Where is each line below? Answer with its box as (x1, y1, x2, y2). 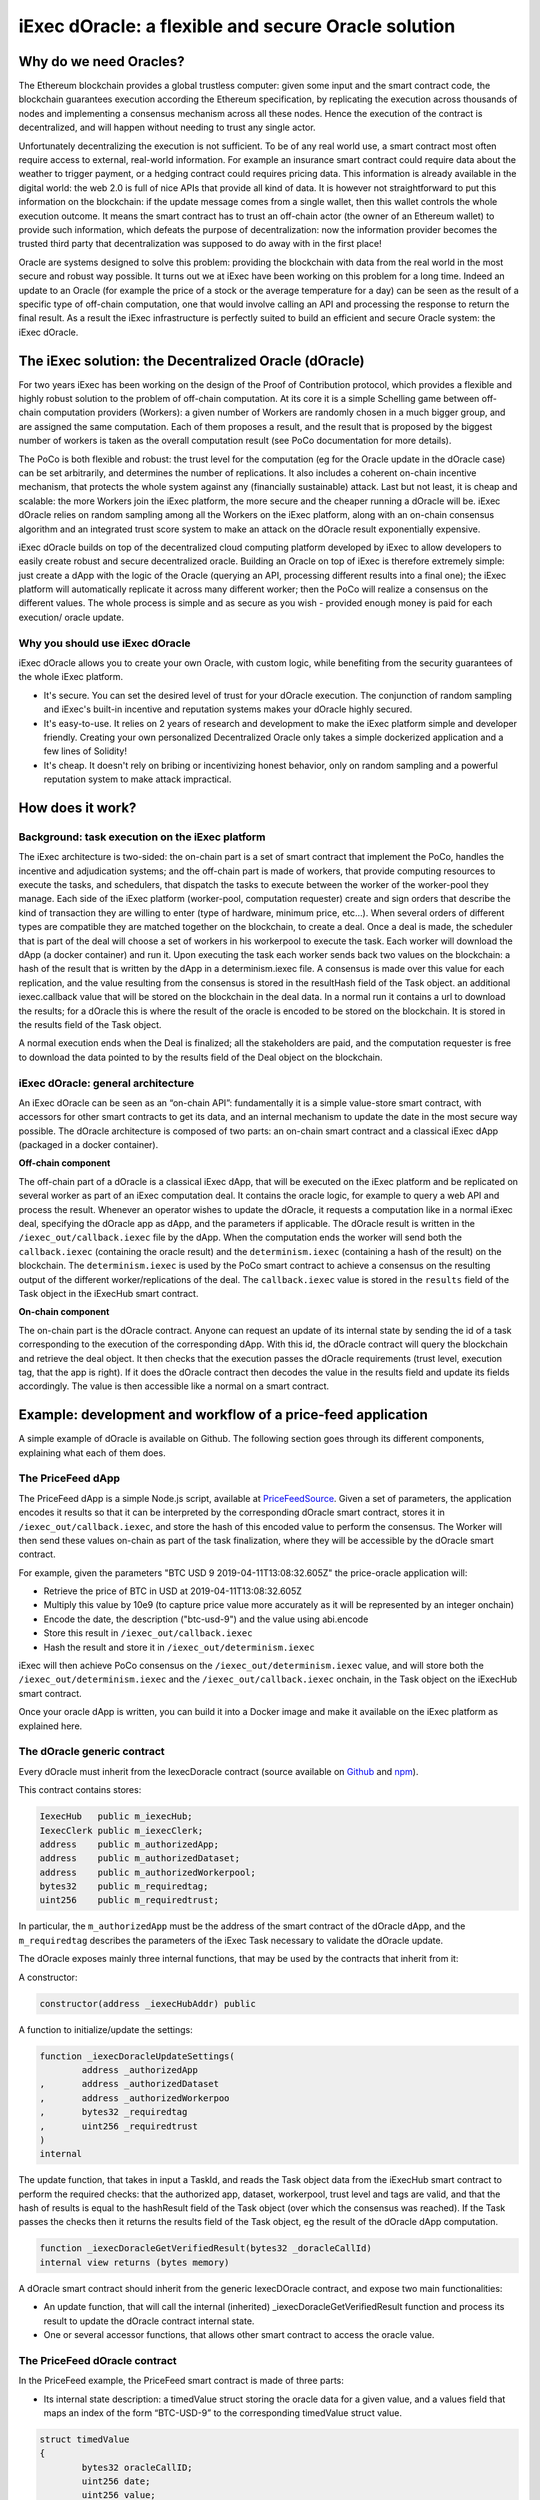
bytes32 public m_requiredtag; (39, 1881, 209, 1892)
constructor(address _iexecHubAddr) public (39, 1998, 257, 2009)
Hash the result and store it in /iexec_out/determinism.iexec (43, 1641, 315, 1653)
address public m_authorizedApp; (39, 1838, 220, 1850)
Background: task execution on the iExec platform (18, 830, 266, 844)
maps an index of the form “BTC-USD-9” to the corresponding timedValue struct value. (43, 2406, 402, 2419)
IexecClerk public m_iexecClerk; (39, 1825, 204, 1836)
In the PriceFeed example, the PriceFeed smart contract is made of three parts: (18, 2375, 345, 2387)
